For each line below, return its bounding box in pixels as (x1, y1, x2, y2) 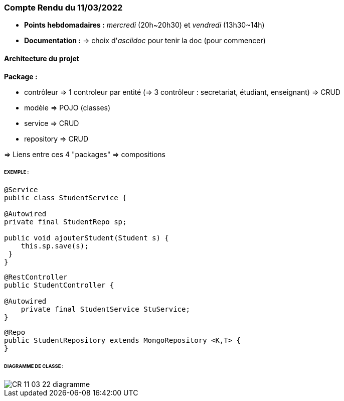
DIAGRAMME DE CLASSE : (4, 363, 64, 369)
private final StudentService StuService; (21, 305, 190, 314)
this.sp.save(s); (21, 242, 89, 250)
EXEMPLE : (4, 169, 29, 175)
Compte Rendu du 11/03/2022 (4, 3, 123, 13)
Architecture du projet (4, 54, 79, 63)
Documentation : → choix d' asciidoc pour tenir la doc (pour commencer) (24, 36, 266, 45)
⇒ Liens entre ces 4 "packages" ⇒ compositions (4, 150, 165, 159)
